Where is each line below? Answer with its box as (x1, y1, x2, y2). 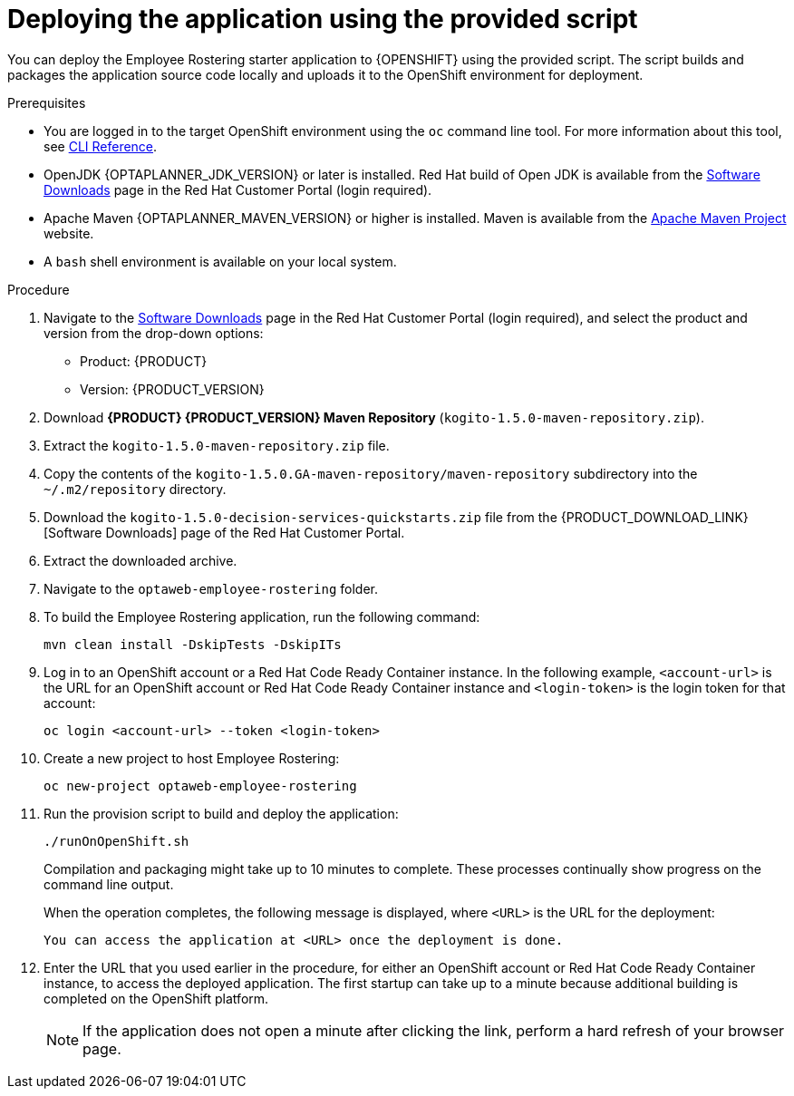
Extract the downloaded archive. (44, 552, 237, 568)
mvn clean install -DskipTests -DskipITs (44, 636, 342, 652)
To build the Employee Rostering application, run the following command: (44, 608, 480, 625)
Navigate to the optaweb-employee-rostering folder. (44, 580, 379, 596)
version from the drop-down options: (44, 325, 264, 341)
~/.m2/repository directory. (44, 480, 227, 497)
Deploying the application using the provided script (7, 4, 638, 34)
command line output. (44, 876, 174, 892)
